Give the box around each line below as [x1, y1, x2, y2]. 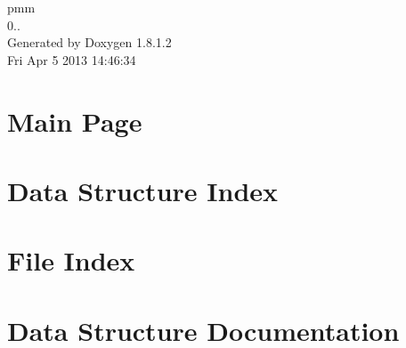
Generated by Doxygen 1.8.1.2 [7, 33, 172, 52]
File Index [7, 242, 135, 279]
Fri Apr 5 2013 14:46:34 [7, 50, 136, 69]
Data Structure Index [7, 172, 279, 208]
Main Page [7, 102, 142, 139]
